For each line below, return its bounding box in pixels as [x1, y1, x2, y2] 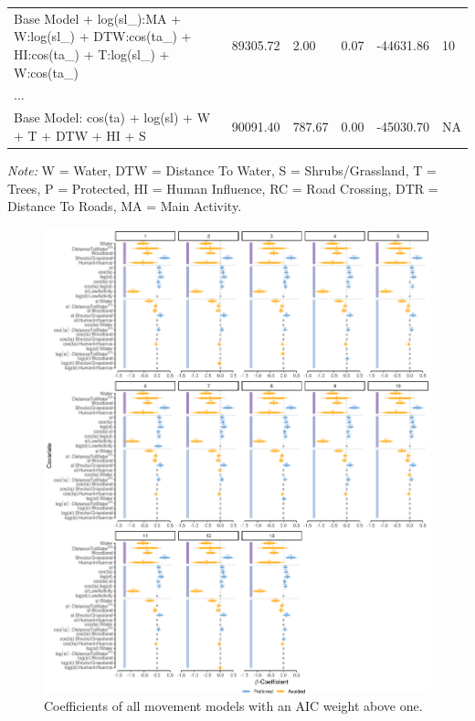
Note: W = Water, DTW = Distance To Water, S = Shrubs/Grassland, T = [7, 160, 437, 179]
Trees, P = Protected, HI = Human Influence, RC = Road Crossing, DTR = [7, 178, 438, 197]
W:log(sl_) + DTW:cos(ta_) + [14, 27, 192, 46]
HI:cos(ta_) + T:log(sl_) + [14, 44, 170, 63]
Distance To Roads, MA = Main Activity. [7, 196, 242, 216]
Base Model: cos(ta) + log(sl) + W [14, 108, 211, 127]
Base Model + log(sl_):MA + [14, 8, 182, 27]
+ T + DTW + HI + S [14, 125, 146, 144]
